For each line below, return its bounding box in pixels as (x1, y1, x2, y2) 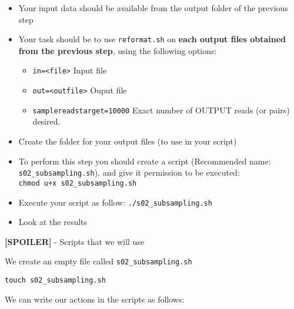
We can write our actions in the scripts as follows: (5, 293, 185, 305)
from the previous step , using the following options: (18, 44, 217, 56)
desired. (32, 115, 61, 127)
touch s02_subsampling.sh (5, 276, 106, 284)
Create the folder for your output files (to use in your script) (18, 135, 237, 147)
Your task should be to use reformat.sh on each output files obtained (18, 33, 286, 45)
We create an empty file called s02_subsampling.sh (5, 255, 192, 267)
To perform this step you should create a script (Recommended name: (18, 154, 271, 167)
